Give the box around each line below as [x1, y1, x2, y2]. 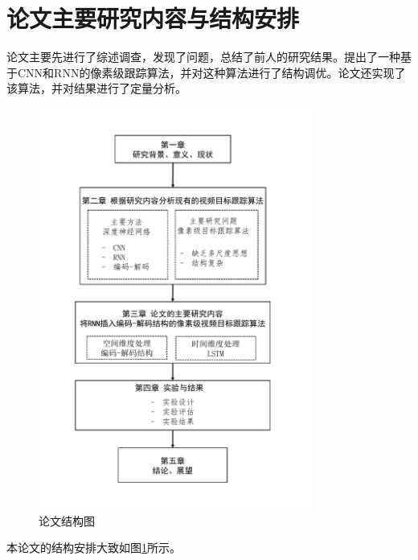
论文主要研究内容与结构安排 [6, 2, 300, 35]
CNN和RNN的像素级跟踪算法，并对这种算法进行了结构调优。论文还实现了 [17, 64, 406, 80]
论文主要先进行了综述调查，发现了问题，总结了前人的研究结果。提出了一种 [6, 48, 400, 65]
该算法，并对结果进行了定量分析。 [6, 80, 186, 97]
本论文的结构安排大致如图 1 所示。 [6, 539, 181, 556]
